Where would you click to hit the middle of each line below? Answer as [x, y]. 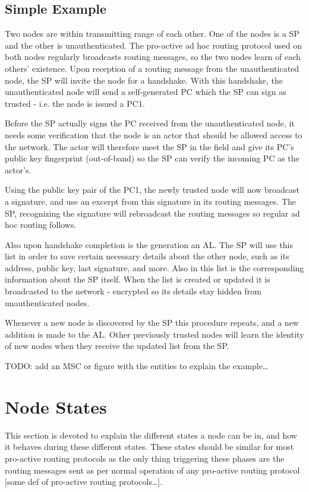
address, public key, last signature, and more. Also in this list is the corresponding [154, 267]
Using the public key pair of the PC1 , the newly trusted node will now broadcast [152, 190]
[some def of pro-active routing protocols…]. [84, 482]
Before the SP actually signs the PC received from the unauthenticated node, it [150, 123]
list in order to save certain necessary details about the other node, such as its [147, 256]
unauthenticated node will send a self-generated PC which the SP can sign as [146, 92]
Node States [56, 406]
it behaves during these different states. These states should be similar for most [149, 447]
